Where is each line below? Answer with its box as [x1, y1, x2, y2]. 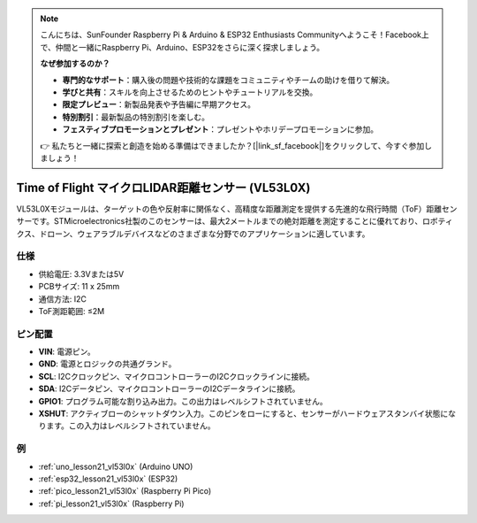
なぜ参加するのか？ [40, 58, 110, 69]
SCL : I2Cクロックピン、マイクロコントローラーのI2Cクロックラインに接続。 [38, 371, 315, 381]
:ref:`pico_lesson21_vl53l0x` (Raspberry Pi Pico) [38, 486, 212, 496]
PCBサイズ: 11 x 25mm [38, 281, 120, 292]
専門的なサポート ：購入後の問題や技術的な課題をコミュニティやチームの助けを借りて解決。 [62, 74, 395, 85]
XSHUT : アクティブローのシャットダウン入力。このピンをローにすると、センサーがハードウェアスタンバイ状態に [38, 408, 449, 419]
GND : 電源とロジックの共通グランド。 [38, 358, 177, 369]
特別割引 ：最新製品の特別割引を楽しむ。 [62, 112, 209, 122]
